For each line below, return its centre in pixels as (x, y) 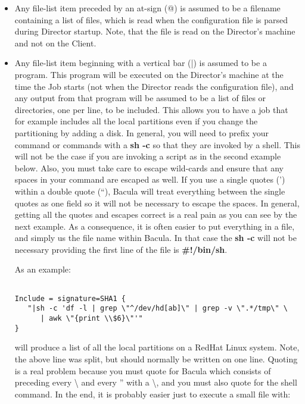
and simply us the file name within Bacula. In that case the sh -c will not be (155, 238)
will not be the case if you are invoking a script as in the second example (148, 156)
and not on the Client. (55, 43)
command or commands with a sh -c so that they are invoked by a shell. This (158, 144)
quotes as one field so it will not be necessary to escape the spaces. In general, (157, 203)
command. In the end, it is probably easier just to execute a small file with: (152, 394)
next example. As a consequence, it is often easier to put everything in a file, (155, 226)
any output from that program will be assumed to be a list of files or (140, 98)
